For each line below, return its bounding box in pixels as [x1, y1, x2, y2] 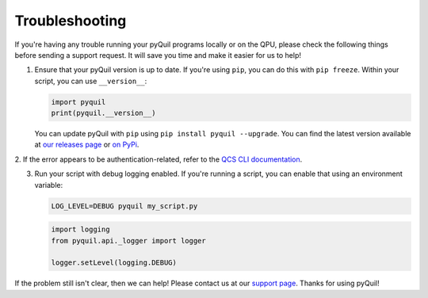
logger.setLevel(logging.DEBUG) [51, 258, 178, 267]
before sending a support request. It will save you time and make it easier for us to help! [14, 50, 301, 59]
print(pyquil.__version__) [51, 109, 156, 118]
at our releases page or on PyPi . [34, 139, 139, 150]
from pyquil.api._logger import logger [51, 236, 206, 245]
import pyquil [51, 97, 106, 106]
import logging [51, 225, 110, 234]
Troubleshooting [14, 12, 127, 29]
